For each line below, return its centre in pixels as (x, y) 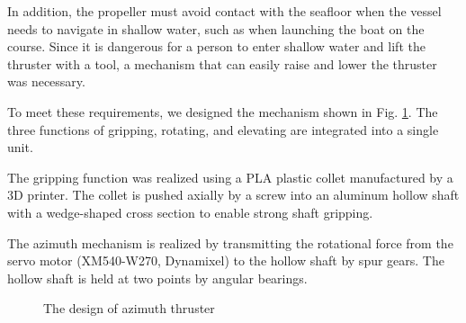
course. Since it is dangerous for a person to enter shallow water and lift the (216, 46)
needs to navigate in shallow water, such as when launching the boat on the (216, 28)
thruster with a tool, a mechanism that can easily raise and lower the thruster (222, 63)
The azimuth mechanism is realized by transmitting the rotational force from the (230, 242)
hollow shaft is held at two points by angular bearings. (157, 278)
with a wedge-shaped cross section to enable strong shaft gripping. (190, 212)
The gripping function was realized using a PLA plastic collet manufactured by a (230, 177)
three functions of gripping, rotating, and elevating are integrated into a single (223, 129)
